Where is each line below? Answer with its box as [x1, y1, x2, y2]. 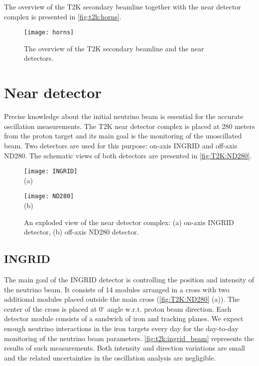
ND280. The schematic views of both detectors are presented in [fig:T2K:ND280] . [4, 150, 252, 160]
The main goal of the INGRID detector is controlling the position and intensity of [4, 274, 255, 285]
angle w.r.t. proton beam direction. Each [107, 303, 232, 314]
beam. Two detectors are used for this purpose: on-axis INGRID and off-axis [4, 140, 238, 150]
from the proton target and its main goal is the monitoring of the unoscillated [4, 130, 242, 141]
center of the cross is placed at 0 [4, 303, 103, 314]
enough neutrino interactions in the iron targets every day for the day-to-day [4, 323, 239, 333]
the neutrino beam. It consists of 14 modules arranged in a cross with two [4, 284, 230, 294]
